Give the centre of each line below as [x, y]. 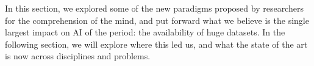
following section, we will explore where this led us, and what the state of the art [156, 44]
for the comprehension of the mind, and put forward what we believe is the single [157, 20]
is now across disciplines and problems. [78, 56]
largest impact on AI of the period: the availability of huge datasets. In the [145, 32]
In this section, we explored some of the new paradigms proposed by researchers [154, 8]
